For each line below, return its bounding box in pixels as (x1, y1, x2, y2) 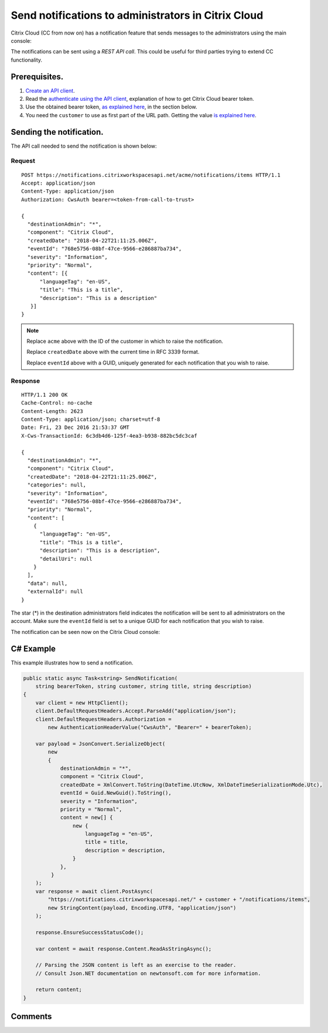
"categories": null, (27, 482, 87, 489)
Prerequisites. (11, 71, 64, 81)
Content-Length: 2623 (21, 408, 83, 414)
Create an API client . (25, 87, 76, 94)
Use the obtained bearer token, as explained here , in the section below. (25, 103, 197, 111)
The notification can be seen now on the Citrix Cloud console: (11, 628, 160, 635)
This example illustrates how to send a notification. (11, 659, 134, 666)
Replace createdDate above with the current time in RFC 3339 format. (26, 349, 200, 356)
